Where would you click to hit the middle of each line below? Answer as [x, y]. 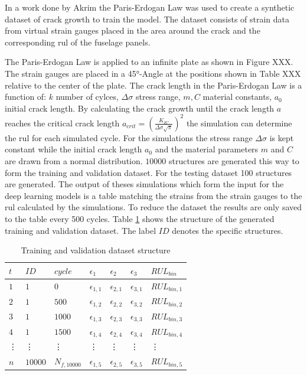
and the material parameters [207, 149]
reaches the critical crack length [62, 123]
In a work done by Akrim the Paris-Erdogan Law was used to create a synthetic [150, 7]
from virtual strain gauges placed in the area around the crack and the [133, 30]
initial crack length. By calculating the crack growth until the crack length [140, 108]
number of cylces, [87, 97]
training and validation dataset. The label [81, 230]
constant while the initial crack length [74, 149]
